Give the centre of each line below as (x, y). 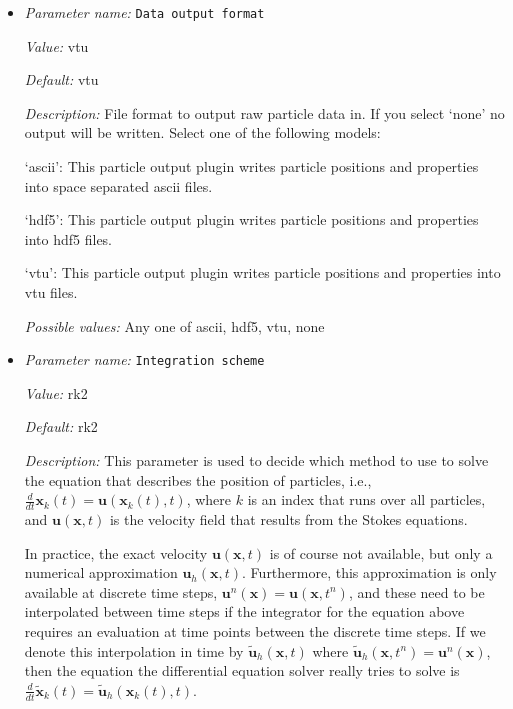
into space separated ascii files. (118, 185)
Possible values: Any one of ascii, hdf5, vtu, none (174, 325)
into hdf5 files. (68, 238)
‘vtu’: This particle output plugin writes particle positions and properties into (262, 272)
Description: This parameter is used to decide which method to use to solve (256, 460)
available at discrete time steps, (121, 591)
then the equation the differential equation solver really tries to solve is (242, 670)
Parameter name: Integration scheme (144, 359)
